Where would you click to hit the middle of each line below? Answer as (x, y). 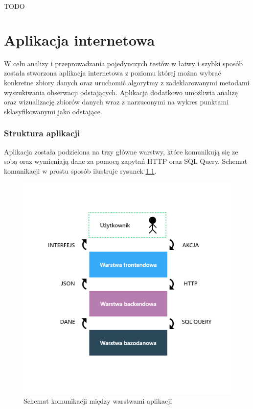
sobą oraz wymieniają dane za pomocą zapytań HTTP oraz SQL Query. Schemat (126, 161)
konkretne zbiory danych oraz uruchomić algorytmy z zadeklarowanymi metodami (127, 82)
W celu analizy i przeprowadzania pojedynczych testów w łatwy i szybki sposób (124, 63)
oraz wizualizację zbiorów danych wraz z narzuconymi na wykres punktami (116, 102)
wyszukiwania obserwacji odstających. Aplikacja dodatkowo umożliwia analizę (121, 92)
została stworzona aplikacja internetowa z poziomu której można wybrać (113, 73)
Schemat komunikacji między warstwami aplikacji (98, 401)
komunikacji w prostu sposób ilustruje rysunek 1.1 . (80, 170)
